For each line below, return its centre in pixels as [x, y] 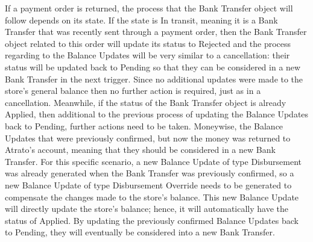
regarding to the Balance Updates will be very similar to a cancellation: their [147, 55]
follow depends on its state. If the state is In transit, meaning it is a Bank [141, 20]
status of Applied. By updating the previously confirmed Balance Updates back [152, 220]
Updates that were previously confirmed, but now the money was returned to [148, 138]
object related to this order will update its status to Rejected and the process [148, 43]
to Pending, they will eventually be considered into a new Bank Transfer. [140, 232]
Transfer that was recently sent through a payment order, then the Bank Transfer [156, 32]
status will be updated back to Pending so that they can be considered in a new [153, 67]
